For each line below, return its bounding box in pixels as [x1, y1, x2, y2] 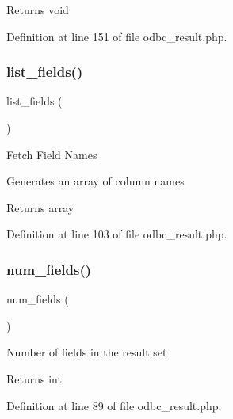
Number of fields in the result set [6, 344, 167, 360]
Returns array [6, 199, 74, 215]
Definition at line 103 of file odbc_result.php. [6, 226, 227, 242]
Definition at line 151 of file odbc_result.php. [6, 28, 227, 44]
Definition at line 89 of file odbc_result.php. [6, 397, 222, 413]
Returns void [6, 2, 69, 17]
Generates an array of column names [6, 173, 185, 189]
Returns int [6, 370, 62, 387]
